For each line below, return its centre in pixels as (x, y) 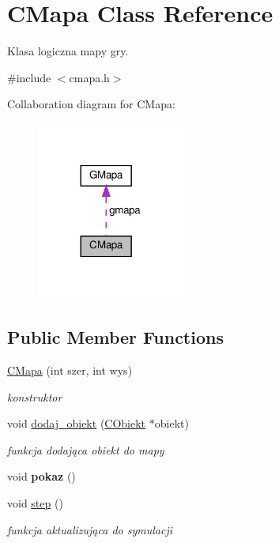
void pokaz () (41, 476)
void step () (35, 502)
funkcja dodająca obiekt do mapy (86, 449)
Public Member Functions (115, 337)
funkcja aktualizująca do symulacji (90, 529)
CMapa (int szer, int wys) (70, 370)
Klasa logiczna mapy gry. (68, 51)
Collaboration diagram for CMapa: (91, 104)
